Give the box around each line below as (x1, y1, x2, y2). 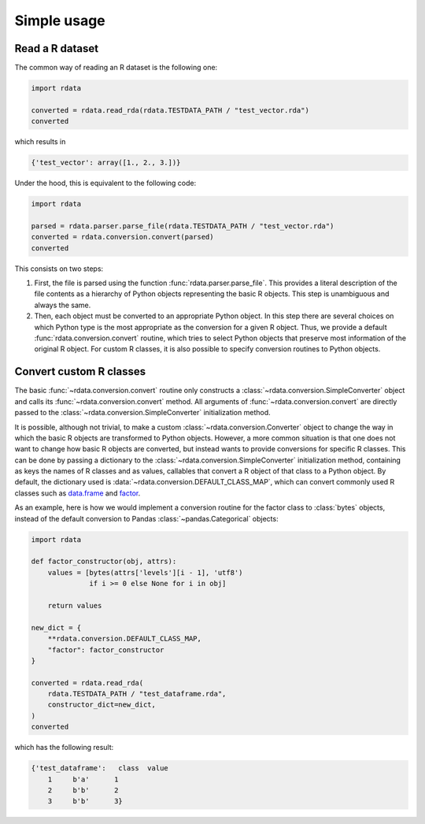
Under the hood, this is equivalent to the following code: (14, 178, 197, 188)
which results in (14, 137, 66, 147)
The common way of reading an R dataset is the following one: (14, 63, 218, 72)
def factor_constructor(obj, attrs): (31, 557, 177, 566)
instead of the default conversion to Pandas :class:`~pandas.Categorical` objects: (14, 514, 279, 523)
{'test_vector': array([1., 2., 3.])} (31, 158, 181, 167)
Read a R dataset (14, 42, 98, 55)
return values (47, 601, 102, 610)
